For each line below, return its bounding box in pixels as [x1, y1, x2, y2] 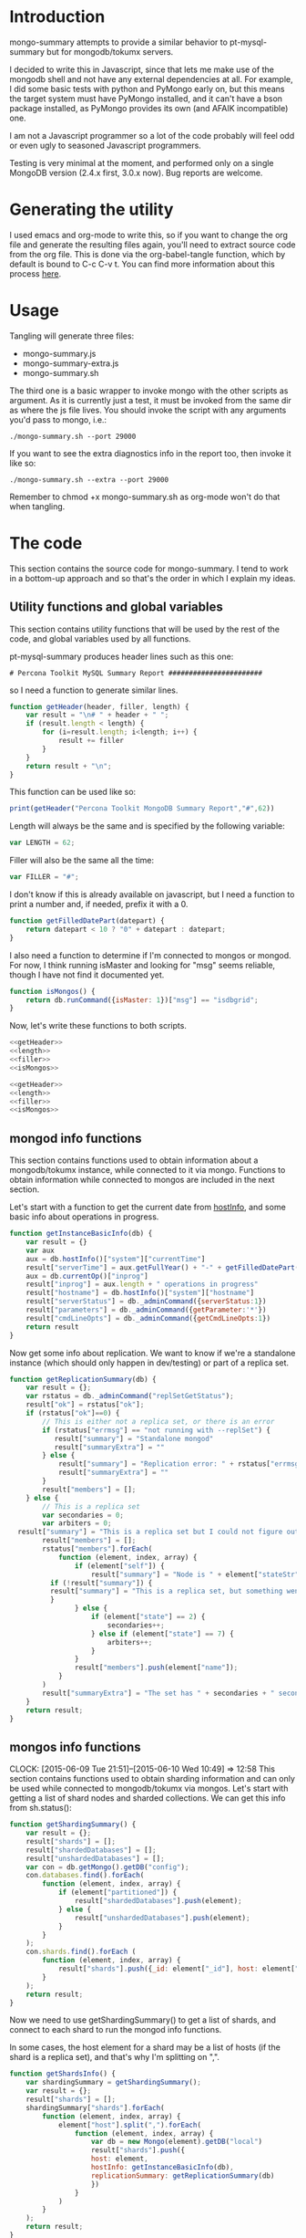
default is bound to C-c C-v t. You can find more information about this [9, 258, 275, 269]
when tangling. [9, 500, 66, 512]
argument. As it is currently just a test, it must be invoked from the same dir [9, 394, 291, 405]
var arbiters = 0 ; [42, 1519, 112, 1528]
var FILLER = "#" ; [9, 873, 79, 882]
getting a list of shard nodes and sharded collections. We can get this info [9, 1793, 286, 1804]
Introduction [9, 6, 106, 27]
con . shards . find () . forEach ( [25, 1947, 137, 1957]
